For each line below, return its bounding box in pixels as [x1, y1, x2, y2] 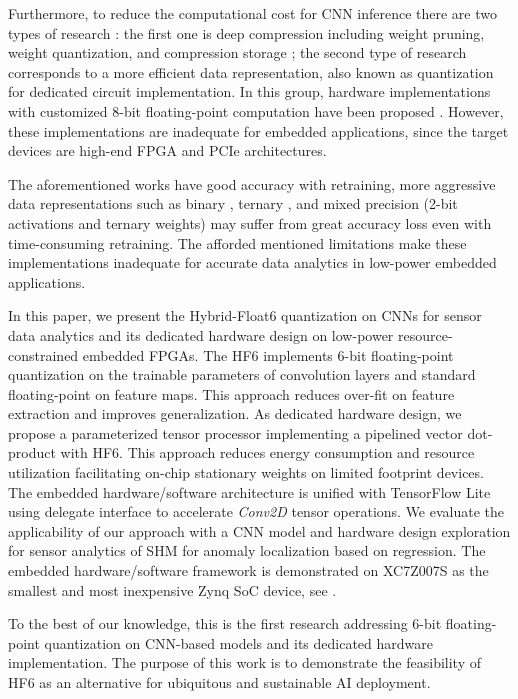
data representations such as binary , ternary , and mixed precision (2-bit [8, 193, 458, 214]
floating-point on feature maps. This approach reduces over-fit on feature [8, 383, 455, 404]
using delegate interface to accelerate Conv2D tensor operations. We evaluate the [8, 501, 505, 522]
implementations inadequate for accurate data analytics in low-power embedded [8, 252, 497, 273]
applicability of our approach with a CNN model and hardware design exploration [8, 520, 511, 541]
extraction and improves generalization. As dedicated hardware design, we [8, 403, 462, 424]
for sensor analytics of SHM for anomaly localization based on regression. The [8, 540, 486, 561]
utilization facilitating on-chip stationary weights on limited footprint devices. [8, 462, 484, 483]
